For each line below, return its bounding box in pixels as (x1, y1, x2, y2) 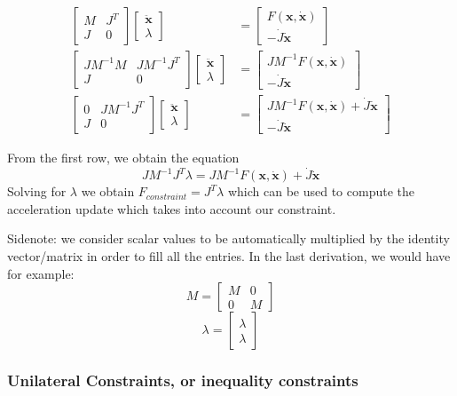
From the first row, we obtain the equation (7, 148, 240, 167)
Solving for (7, 182, 67, 201)
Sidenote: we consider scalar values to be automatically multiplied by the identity (7, 229, 450, 248)
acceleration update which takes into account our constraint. (7, 199, 336, 218)
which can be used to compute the (227, 182, 414, 201)
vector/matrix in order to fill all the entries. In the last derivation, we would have (7, 246, 451, 265)
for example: (7, 264, 75, 282)
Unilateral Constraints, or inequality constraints (7, 369, 359, 392)
